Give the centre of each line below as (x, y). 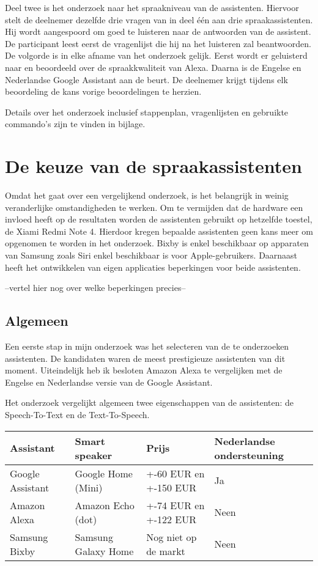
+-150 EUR (171, 487)
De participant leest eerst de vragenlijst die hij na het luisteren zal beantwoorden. (158, 43)
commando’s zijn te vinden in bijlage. (75, 124)
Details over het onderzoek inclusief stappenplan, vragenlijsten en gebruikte (147, 112)
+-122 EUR (171, 519)
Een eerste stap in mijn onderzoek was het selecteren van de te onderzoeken (147, 346)
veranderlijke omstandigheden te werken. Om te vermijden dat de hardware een (154, 207)
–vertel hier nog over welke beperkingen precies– (95, 288)
